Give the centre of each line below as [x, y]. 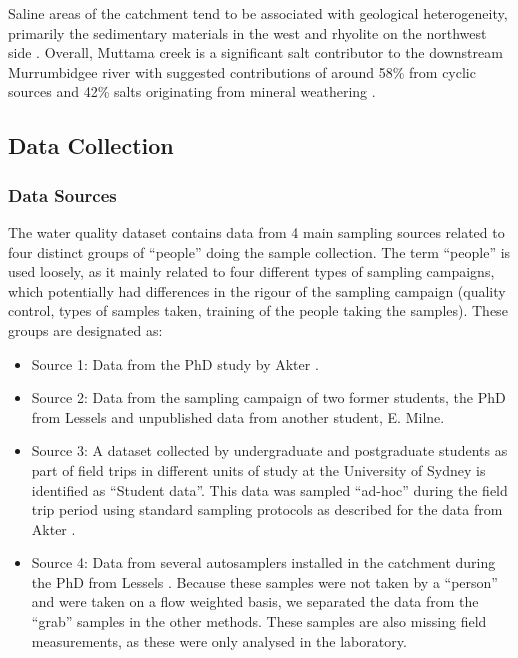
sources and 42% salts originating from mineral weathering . [192, 91]
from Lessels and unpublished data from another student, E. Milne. [238, 416]
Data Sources [62, 194]
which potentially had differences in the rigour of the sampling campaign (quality [257, 290]
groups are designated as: [85, 329]
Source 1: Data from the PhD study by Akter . [175, 363]
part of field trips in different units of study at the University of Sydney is [258, 469]
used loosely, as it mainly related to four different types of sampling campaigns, [251, 271]
